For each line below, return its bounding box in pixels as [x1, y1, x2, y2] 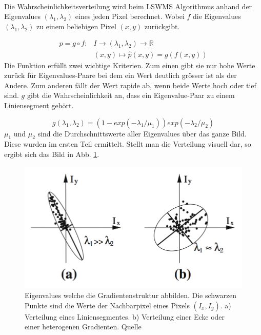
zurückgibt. [144, 21, 180, 31]
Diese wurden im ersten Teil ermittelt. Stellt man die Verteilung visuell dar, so [4, 139, 251, 149]
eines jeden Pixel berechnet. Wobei [75, 11, 185, 22]
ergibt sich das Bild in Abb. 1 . [4, 149, 99, 160]
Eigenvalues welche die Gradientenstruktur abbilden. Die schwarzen [25, 290, 237, 301]
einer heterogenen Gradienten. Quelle [25, 321, 142, 332]
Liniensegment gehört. [4, 100, 74, 111]
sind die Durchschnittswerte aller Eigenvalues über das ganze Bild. [37, 128, 247, 139]
